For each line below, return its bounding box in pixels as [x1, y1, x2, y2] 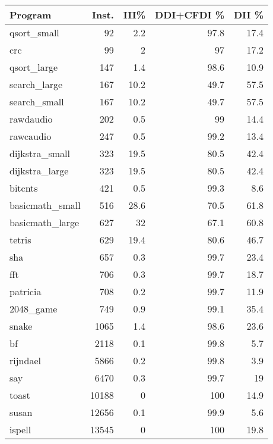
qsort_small [9, 26, 59, 39]
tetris [9, 233, 31, 246]
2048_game [9, 302, 58, 315]
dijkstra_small [9, 146, 71, 160]
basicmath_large [9, 215, 80, 229]
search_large [9, 77, 63, 91]
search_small [9, 95, 64, 108]
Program [9, 8, 52, 21]
